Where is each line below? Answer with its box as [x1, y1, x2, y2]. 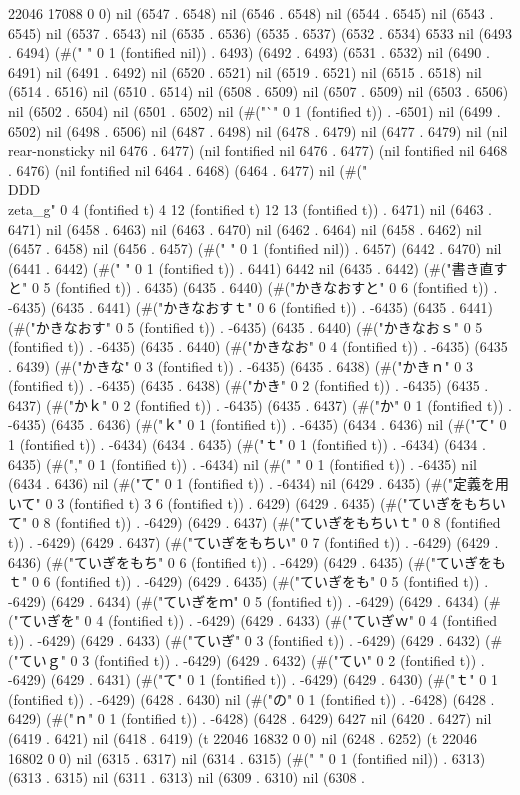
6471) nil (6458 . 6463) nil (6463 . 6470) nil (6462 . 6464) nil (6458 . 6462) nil [8, 218, 482, 239]
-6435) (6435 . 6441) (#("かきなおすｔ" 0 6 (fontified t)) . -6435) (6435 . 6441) [8, 296, 493, 317]
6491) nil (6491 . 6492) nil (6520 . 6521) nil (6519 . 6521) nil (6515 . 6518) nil [8, 61, 482, 82]
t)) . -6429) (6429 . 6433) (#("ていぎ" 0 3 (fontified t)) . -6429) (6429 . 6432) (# [8, 630, 503, 650]
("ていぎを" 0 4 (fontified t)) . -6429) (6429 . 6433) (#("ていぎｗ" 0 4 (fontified [8, 610, 498, 631]
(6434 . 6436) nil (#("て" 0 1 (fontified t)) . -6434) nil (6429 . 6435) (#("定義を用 [8, 473, 510, 494]
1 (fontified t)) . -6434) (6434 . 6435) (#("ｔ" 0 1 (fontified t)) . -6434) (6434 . [8, 434, 486, 455]
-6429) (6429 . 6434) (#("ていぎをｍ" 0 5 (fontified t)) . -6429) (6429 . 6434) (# [8, 590, 501, 611]
